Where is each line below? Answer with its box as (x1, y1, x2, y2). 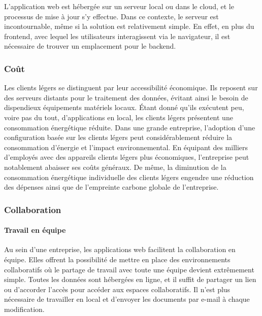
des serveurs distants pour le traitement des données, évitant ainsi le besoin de (4, 92, 248, 102)
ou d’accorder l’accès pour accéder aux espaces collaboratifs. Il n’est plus (4, 284, 231, 294)
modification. (4, 303, 45, 314)
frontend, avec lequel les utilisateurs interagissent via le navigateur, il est (4, 30, 231, 41)
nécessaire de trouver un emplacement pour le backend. (4, 41, 176, 51)
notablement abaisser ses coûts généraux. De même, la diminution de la (4, 161, 226, 172)
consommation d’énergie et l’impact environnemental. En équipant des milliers (4, 142, 248, 152)
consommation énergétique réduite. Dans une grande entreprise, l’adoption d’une (4, 122, 255, 132)
